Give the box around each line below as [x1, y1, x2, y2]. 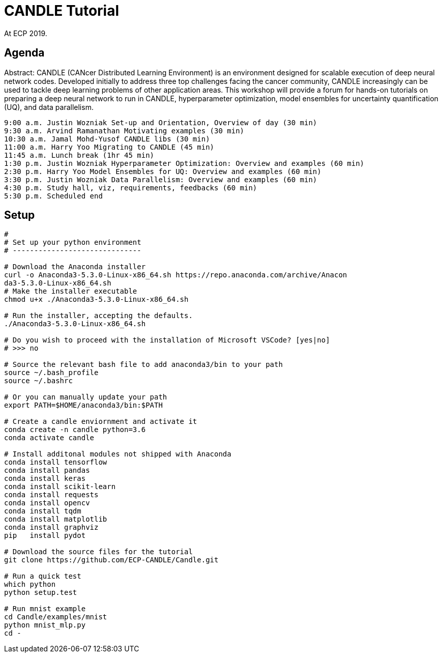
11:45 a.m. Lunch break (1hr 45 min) [4, 151, 155, 159]
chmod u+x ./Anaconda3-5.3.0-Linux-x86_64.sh [4, 295, 189, 304]
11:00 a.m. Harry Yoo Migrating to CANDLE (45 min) [4, 142, 215, 151]
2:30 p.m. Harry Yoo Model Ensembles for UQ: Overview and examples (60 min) [4, 167, 321, 176]
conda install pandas [4, 466, 90, 475]
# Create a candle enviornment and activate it [4, 417, 197, 426]
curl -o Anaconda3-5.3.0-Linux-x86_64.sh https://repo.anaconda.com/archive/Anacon [4, 271, 347, 279]
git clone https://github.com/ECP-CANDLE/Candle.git [4, 556, 219, 564]
